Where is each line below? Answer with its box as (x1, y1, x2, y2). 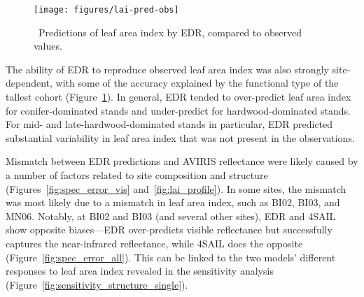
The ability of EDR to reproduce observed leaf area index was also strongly (6, 61, 329, 76)
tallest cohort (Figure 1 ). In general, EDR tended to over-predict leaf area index (6, 89, 351, 104)
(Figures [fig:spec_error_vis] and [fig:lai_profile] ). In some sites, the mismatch (6, 181, 346, 196)
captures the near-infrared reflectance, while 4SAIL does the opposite (6, 236, 303, 250)
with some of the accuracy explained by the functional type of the (55, 75, 339, 90)
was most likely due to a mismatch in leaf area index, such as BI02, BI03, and (6, 195, 340, 210)
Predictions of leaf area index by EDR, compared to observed (38, 24, 302, 39)
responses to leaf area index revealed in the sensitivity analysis (6, 263, 274, 278)
